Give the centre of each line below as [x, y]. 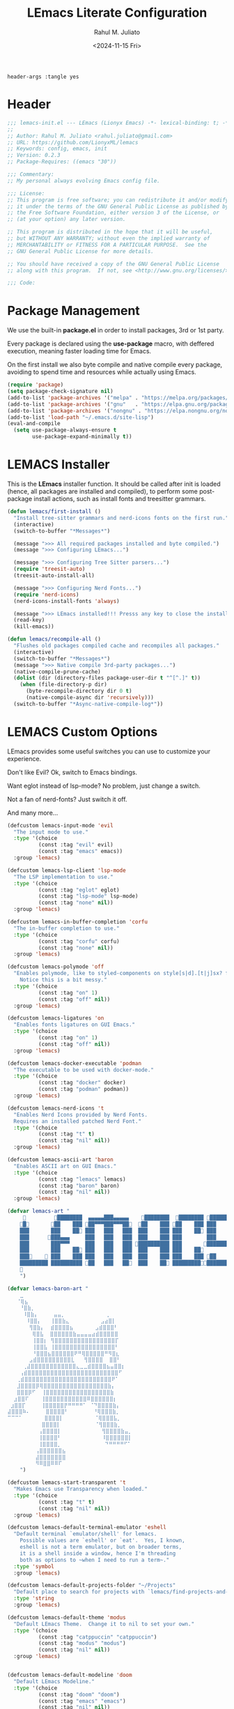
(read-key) [29, 620]
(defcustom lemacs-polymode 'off [56, 967]
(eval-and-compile [34, 424]
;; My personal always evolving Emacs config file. [84, 181]
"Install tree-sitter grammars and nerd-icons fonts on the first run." [121, 518]
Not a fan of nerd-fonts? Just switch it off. [67, 799]
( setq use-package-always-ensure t [65, 430]
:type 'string [34, 1599]
